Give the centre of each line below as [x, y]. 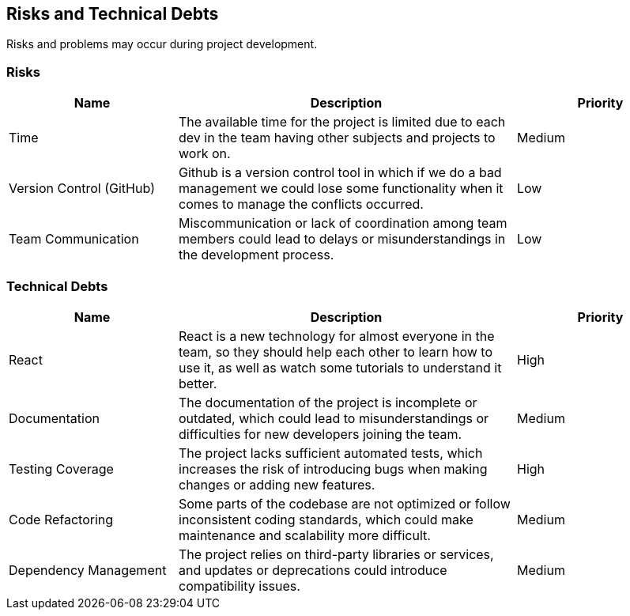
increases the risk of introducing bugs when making [333, 469]
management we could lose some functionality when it [341, 189]
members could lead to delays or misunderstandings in [342, 239]
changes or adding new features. [277, 484]
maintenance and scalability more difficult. [305, 535]
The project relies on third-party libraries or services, [336, 554]
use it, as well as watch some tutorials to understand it [340, 367]
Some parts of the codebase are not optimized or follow [345, 503]
